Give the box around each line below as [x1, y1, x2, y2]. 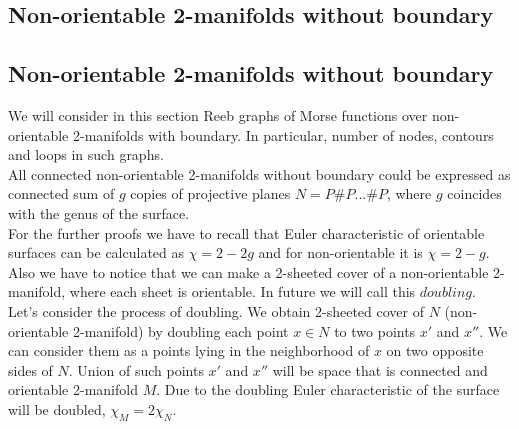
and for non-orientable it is [258, 242, 423, 263]
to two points [334, 320, 416, 341]
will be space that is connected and [272, 359, 488, 380]
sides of [8, 359, 53, 380]
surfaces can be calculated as [8, 242, 185, 263]
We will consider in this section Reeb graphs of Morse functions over [8, 104, 428, 125]
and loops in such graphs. [8, 144, 164, 165]
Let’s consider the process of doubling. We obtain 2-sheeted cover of [8, 300, 425, 321]
